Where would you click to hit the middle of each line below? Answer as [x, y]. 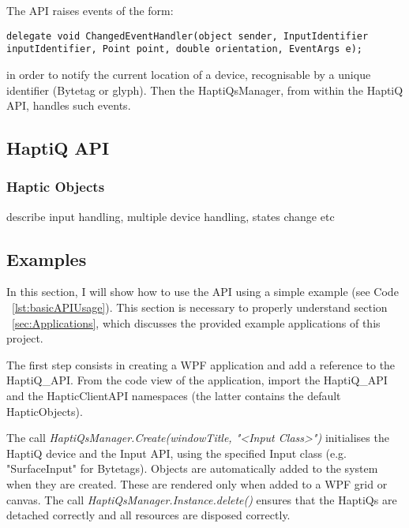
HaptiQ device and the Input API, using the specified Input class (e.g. [177, 453]
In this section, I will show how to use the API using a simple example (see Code [203, 292]
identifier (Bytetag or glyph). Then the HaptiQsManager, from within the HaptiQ [205, 90]
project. [25, 338]
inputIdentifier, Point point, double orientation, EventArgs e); [185, 49]
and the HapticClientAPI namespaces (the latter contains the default [174, 396]
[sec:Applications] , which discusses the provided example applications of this [196, 322]
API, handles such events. [69, 105]
